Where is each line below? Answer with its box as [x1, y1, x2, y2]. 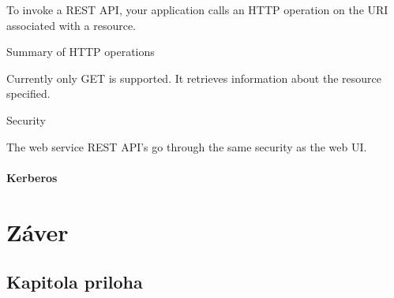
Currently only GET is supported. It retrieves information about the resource [6, 69, 382, 86]
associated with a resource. [6, 17, 137, 33]
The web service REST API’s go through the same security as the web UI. [6, 138, 367, 155]
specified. [6, 85, 51, 102]
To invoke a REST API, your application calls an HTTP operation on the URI [6, 2, 388, 17]
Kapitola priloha [6, 270, 143, 294]
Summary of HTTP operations [6, 43, 155, 60]
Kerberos [6, 169, 58, 185]
